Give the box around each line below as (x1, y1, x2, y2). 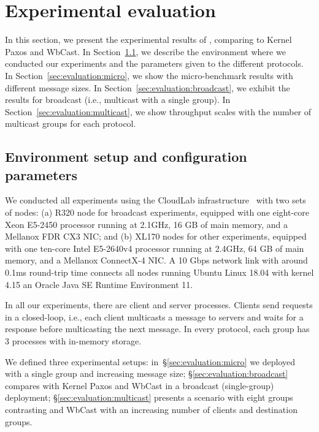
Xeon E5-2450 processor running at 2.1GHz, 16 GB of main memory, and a (5, 218, 288, 230)
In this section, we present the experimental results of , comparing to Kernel (5, 33, 292, 46)
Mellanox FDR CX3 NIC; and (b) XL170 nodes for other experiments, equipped (5, 230, 307, 243)
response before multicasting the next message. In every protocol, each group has (5, 322, 310, 335)
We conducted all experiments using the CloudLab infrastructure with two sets (5, 194, 306, 207)
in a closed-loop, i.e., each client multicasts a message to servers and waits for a (5, 310, 304, 323)
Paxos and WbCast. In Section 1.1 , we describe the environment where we (5, 45, 286, 58)
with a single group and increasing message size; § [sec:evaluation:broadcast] (5, 367, 288, 380)
